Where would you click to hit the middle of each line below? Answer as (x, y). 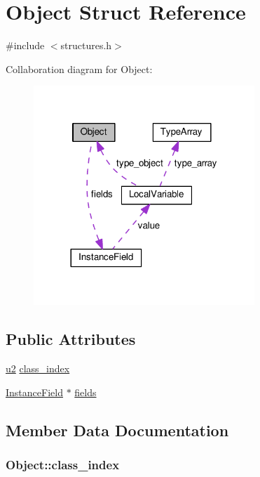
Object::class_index (63, 465)
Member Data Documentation (117, 430)
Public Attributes (71, 339)
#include (25, 45)
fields (85, 392)
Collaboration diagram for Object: (79, 68)
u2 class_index (38, 368)
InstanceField (34, 392)
